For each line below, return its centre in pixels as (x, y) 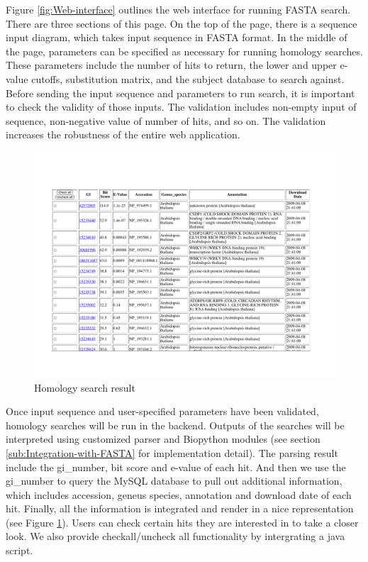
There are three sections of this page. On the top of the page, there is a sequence (182, 23)
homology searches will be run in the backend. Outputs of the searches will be (175, 425)
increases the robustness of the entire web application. (123, 134)
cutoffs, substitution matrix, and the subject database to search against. (188, 78)
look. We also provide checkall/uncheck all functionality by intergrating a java (175, 536)
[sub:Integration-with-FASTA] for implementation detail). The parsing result (172, 452)
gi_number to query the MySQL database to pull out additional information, (174, 481)
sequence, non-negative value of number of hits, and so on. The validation (166, 120)
